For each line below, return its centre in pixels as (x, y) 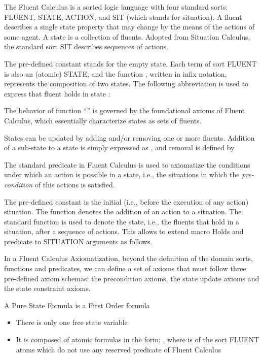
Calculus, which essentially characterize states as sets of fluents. (103, 120)
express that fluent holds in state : (57, 93)
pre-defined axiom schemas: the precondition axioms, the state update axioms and (132, 278)
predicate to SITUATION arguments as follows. (78, 241)
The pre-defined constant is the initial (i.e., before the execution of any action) (126, 201)
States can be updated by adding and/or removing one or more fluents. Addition (129, 137)
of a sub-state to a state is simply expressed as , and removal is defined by (119, 148)
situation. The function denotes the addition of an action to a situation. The (123, 211)
